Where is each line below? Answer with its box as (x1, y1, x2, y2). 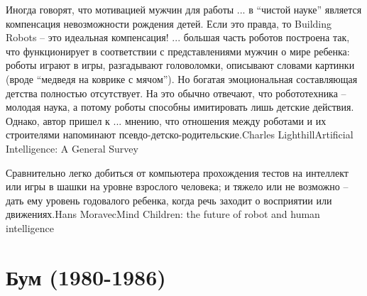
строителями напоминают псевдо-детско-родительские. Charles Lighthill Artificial (6, 127, 354, 142)
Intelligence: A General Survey (6, 141, 138, 155)
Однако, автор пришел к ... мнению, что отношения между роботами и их (6, 113, 327, 128)
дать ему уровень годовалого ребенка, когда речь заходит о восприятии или (6, 192, 332, 207)
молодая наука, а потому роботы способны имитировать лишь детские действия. (6, 99, 354, 114)
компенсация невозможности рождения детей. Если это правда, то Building (6, 16, 332, 31)
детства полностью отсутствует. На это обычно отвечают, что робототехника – (6, 85, 346, 100)
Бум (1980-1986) (6, 262, 166, 291)
